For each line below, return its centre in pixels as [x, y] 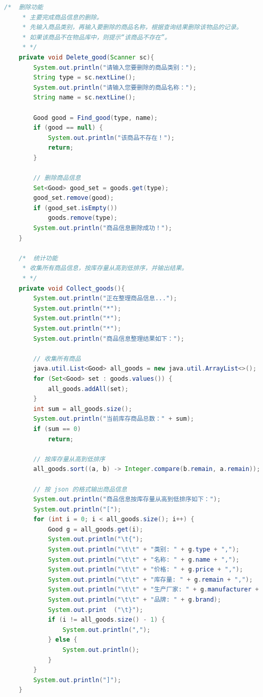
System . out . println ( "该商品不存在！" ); [111, 138]
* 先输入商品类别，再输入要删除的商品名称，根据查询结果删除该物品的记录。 [132, 27]
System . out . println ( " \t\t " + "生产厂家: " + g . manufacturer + [153, 590]
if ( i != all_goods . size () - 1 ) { [106, 620]
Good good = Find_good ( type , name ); [95, 118]
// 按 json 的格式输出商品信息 [80, 489]
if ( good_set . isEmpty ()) [76, 208]
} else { [63, 640]
